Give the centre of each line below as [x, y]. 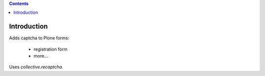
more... [41, 56]
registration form [51, 49]
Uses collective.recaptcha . [36, 67]
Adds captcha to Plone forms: [39, 38]
